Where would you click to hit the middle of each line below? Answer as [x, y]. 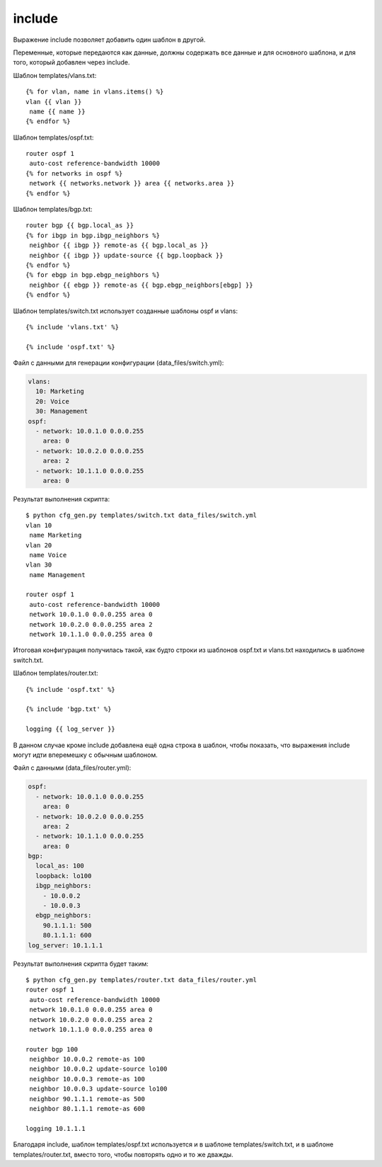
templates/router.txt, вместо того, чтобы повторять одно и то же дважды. [123, 1154]
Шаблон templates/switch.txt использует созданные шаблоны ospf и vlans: [126, 311]
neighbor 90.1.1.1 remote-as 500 [87, 1099]
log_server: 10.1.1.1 [65, 945]
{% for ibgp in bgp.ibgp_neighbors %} [93, 235]
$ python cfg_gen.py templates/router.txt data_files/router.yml [141, 980]
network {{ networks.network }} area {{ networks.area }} [132, 183]
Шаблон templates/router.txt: [56, 673]
